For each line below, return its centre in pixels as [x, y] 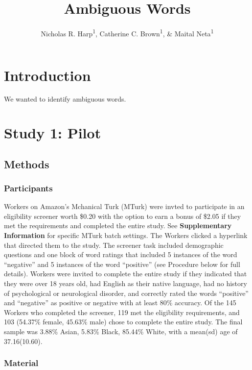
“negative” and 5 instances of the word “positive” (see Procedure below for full [122, 264]
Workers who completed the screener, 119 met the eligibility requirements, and [122, 312]
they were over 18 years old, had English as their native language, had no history [126, 283]
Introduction [47, 75]
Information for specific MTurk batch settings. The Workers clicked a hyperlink [126, 235]
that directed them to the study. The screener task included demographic [114, 245]
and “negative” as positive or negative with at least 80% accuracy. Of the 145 [120, 303]
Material [21, 363]
